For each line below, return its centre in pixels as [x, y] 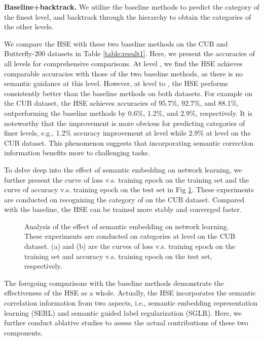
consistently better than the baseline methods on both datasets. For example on [128, 93]
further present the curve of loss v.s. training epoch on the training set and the [127, 179]
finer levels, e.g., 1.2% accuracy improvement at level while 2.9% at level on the [127, 133]
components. [24, 332]
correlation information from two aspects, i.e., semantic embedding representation [131, 303]
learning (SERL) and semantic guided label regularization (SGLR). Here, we [123, 312]
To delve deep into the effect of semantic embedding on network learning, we [123, 169]
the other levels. [29, 27]
